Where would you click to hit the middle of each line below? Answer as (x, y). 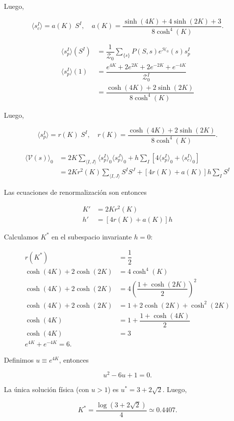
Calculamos (21, 236)
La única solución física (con (47, 389)
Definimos (19, 359)
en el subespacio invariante (91, 236)
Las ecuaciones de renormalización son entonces (76, 192)
